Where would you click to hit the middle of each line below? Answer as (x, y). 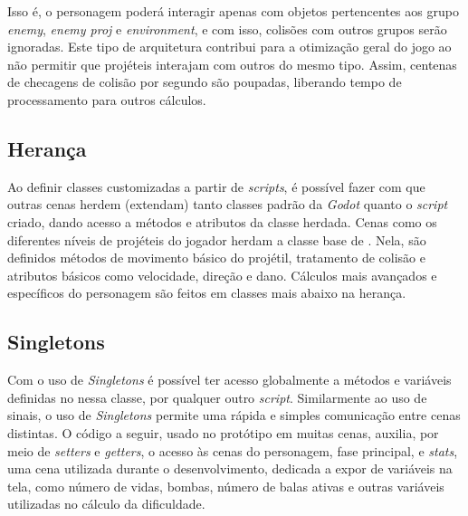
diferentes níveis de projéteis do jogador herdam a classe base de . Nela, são (217, 239)
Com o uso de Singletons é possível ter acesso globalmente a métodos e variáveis (229, 380)
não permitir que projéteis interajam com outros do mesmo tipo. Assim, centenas (232, 64)
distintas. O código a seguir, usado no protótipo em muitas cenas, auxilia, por (223, 432)
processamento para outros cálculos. (107, 99)
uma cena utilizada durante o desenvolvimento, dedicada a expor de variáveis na (230, 468)
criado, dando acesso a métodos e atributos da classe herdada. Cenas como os (222, 221)
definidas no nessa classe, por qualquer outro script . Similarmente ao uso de (217, 397)
